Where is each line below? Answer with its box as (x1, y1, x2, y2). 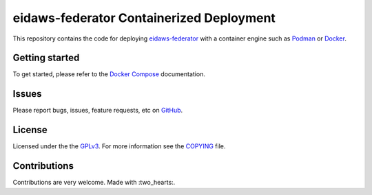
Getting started (12, 52, 80, 64)
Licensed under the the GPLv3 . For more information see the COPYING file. (12, 142, 226, 150)
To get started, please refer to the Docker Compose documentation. (12, 70, 206, 78)
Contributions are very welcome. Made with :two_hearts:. (12, 179, 176, 187)
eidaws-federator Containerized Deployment (12, 10, 276, 25)
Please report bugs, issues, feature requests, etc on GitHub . (12, 106, 183, 115)
